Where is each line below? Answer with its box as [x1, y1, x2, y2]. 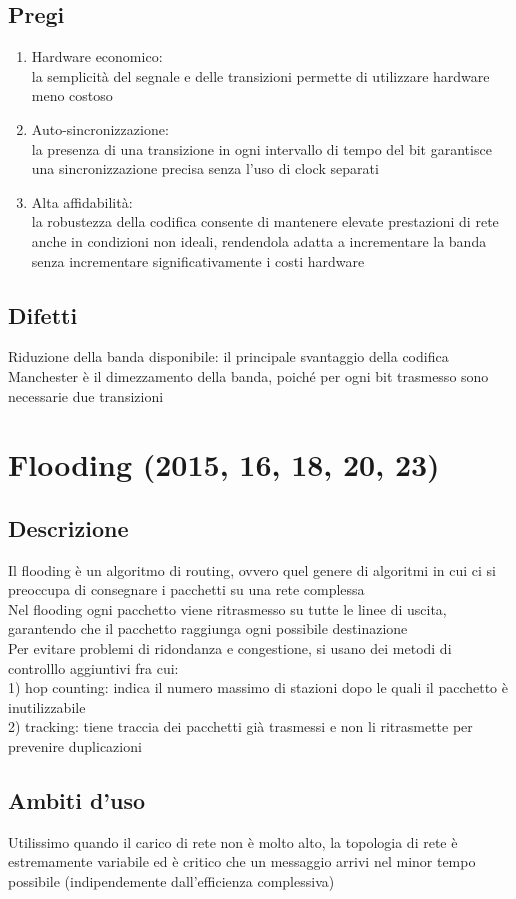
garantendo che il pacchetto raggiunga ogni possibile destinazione [8, 618, 408, 639]
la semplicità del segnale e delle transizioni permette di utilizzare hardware [31, 65, 490, 86]
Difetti [8, 299, 78, 330]
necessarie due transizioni [8, 385, 164, 406]
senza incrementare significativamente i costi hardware [31, 250, 365, 271]
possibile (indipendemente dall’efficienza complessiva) [8, 871, 335, 892]
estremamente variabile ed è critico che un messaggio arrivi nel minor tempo [8, 851, 476, 872]
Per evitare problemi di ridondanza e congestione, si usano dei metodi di [8, 638, 452, 659]
